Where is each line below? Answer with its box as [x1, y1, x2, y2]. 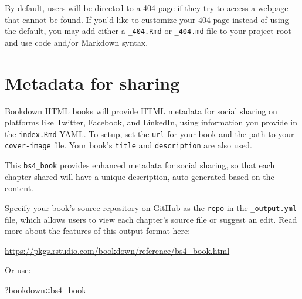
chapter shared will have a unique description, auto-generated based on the [5, 170, 274, 182]
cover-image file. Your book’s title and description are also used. [5, 139, 252, 151]
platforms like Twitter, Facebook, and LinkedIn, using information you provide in [5, 116, 297, 128]
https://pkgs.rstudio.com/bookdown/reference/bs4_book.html [5, 244, 230, 256]
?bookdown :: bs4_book [5, 283, 86, 295]
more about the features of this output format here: [5, 225, 191, 237]
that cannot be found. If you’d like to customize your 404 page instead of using [5, 13, 289, 25]
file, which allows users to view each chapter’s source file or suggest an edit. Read [5, 213, 297, 225]
